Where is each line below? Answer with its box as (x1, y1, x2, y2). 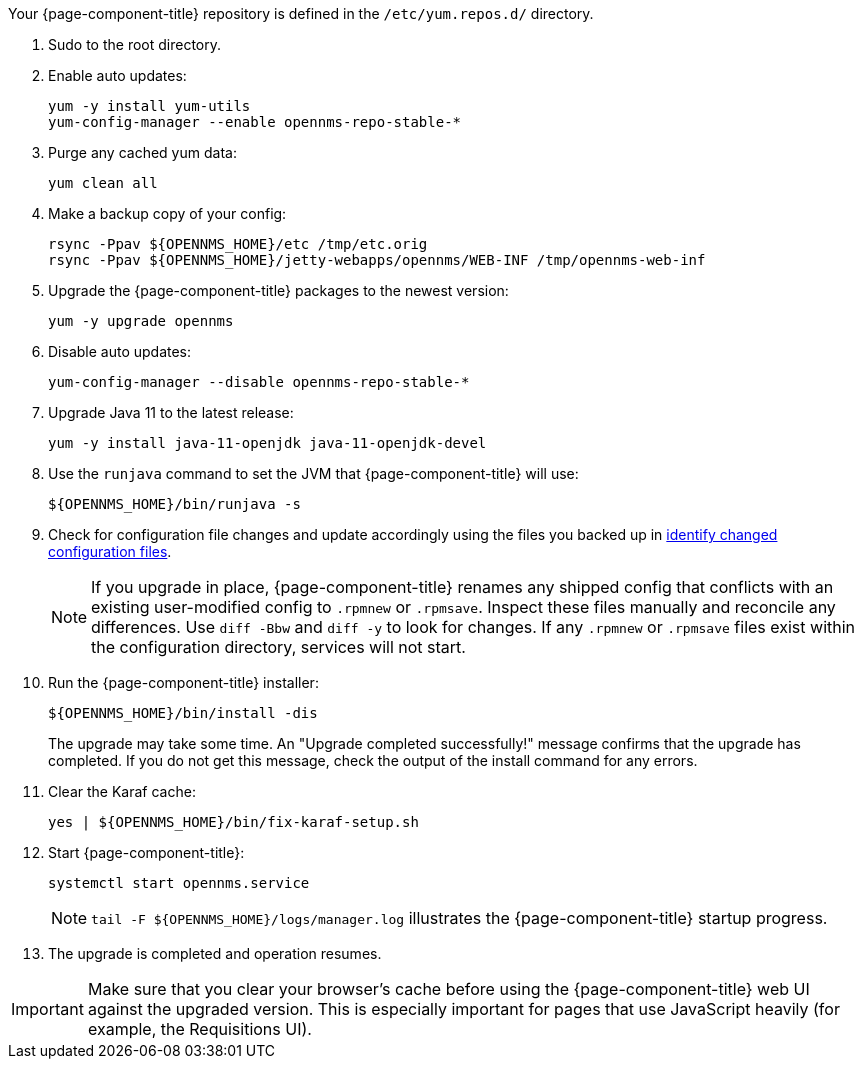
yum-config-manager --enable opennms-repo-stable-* (48, 114, 462, 130)
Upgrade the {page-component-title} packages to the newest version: (48, 282, 509, 299)
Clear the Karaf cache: (48, 783, 196, 800)
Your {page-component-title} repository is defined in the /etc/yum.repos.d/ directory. (8, 5, 594, 22)
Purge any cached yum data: (48, 144, 237, 161)
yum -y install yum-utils (48, 98, 251, 114)
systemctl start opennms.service (48, 875, 310, 891)
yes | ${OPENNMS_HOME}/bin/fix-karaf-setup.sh (48, 814, 419, 830)
